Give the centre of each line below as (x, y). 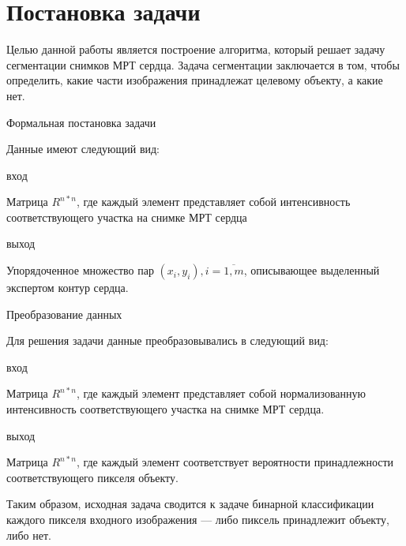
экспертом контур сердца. (68, 288)
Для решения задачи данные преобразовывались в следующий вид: (167, 340)
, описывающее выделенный (312, 270)
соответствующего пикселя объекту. (92, 477)
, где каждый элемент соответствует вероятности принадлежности (235, 462)
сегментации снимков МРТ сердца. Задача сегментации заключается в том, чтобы (203, 64)
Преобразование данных (64, 314)
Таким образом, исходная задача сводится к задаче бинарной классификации (190, 504)
